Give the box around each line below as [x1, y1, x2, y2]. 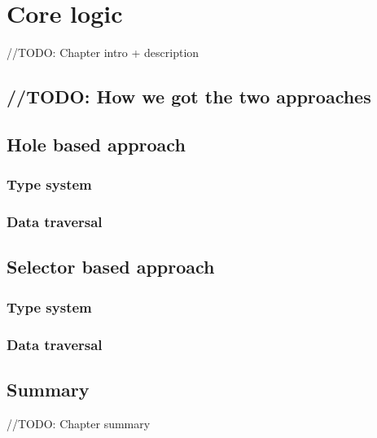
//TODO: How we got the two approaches [7, 84, 371, 109]
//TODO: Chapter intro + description [7, 44, 199, 61]
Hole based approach [7, 131, 186, 156]
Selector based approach [7, 254, 215, 279]
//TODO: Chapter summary [7, 414, 151, 431]
